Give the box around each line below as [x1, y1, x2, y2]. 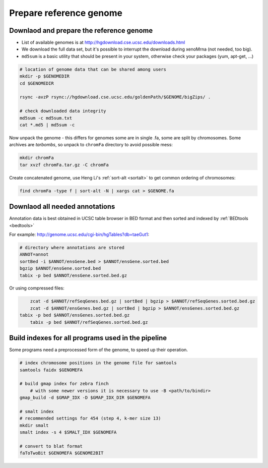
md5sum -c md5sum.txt [19, 115, 72, 121]
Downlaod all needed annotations [9, 202, 115, 211]
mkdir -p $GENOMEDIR [19, 73, 69, 79]
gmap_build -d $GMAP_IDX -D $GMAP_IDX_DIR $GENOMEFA [19, 395, 151, 401]
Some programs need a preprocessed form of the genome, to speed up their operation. [9, 347, 188, 353]
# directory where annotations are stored [19, 244, 125, 250]
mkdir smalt [19, 422, 49, 428]
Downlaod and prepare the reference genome [9, 26, 153, 35]
